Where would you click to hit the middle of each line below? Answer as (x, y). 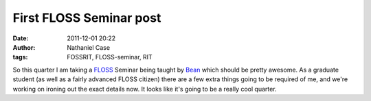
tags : (20, 57)
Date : (21, 38)
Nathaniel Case (88, 47)
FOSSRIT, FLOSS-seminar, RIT (110, 57)
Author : (24, 47)
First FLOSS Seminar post (87, 18)
